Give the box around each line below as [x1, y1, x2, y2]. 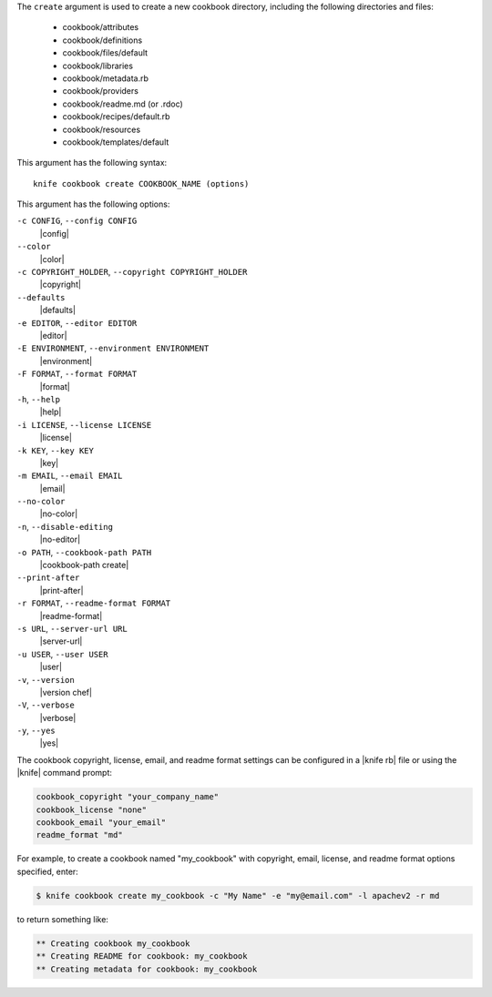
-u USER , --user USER [16, 648, 108, 659]
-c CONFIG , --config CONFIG [16, 215, 138, 227]
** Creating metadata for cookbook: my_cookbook [36, 963, 258, 974]
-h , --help [16, 393, 61, 404]
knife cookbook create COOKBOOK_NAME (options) [33, 178, 250, 188]
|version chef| [39, 687, 93, 697]
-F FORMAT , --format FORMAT [16, 369, 138, 380]
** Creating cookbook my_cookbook [36, 938, 190, 949]
